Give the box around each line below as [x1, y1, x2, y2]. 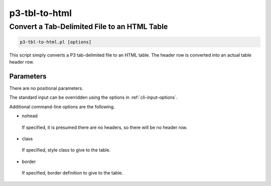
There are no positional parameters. [9, 85, 84, 91]
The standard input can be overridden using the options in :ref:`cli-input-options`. [9, 94, 178, 100]
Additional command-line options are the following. [9, 103, 115, 110]
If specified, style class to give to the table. [22, 147, 111, 153]
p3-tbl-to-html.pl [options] [20, 39, 92, 45]
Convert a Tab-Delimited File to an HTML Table [9, 22, 168, 31]
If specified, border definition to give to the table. [22, 170, 123, 176]
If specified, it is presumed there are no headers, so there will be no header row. [22, 124, 188, 130]
